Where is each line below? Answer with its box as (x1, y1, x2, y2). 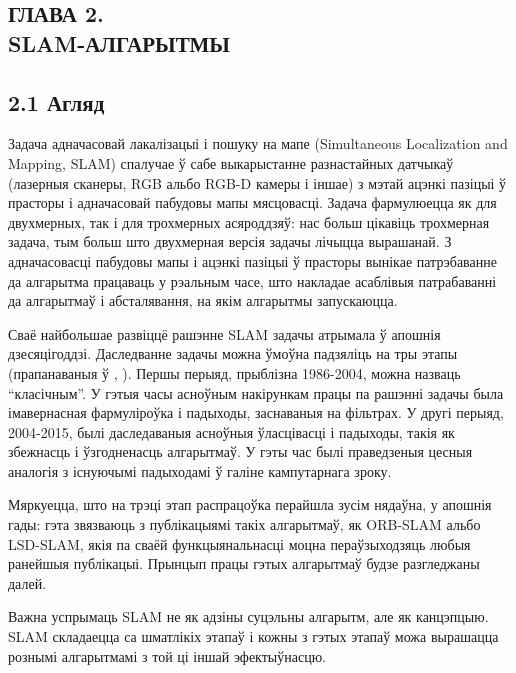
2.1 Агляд (8, 86, 105, 117)
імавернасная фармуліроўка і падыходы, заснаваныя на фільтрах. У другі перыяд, (8, 402, 504, 423)
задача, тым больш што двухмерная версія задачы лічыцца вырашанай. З (8, 231, 452, 252)
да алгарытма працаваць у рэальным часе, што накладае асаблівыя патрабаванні (8, 270, 497, 291)
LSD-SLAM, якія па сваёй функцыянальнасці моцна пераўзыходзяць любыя (8, 533, 471, 554)
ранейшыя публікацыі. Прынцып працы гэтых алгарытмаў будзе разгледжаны (8, 553, 480, 574)
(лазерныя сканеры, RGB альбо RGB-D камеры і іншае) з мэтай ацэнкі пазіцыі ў (8, 172, 507, 193)
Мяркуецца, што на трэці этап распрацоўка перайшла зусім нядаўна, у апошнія (8, 494, 492, 515)
